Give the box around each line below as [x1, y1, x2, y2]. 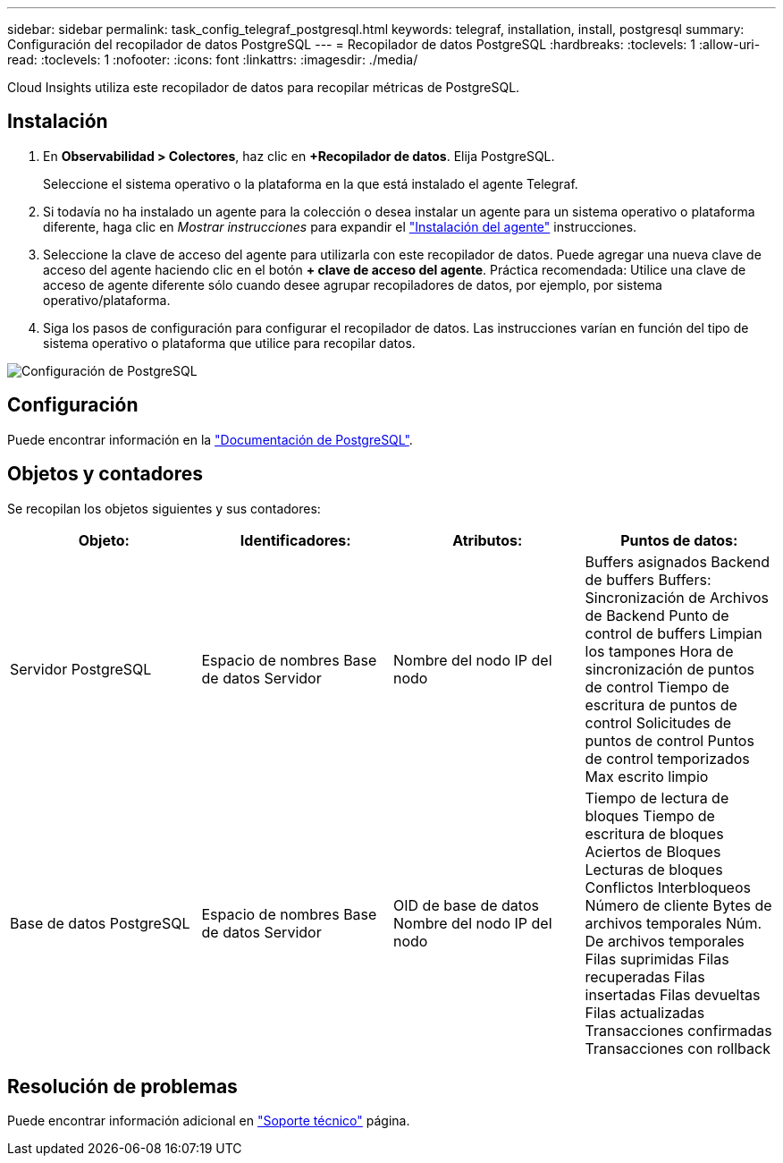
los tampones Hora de [585, 641, 734, 660]
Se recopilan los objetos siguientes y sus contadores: [7, 500, 321, 516]
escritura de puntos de [585, 695, 737, 714]
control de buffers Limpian [585, 624, 762, 642]
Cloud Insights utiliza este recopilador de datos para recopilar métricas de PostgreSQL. [7, 80, 520, 95]
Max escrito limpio [585, 767, 709, 785]
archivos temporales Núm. [585, 913, 762, 932]
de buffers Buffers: [585, 570, 711, 589]
